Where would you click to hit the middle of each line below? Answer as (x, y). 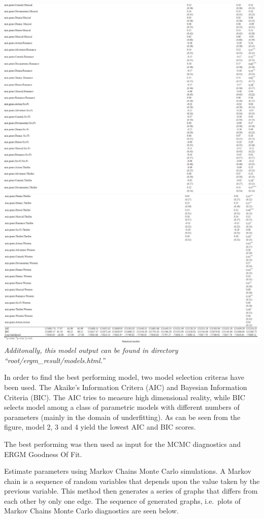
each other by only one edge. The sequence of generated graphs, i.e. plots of (122, 500)
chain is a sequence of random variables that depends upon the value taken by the (132, 481)
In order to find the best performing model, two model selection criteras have (124, 377)
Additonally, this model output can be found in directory (91, 350)
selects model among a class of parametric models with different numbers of (122, 407)
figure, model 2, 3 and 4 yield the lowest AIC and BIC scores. (100, 427)
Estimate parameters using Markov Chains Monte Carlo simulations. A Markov (128, 471)
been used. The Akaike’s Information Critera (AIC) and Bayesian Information (126, 387)
